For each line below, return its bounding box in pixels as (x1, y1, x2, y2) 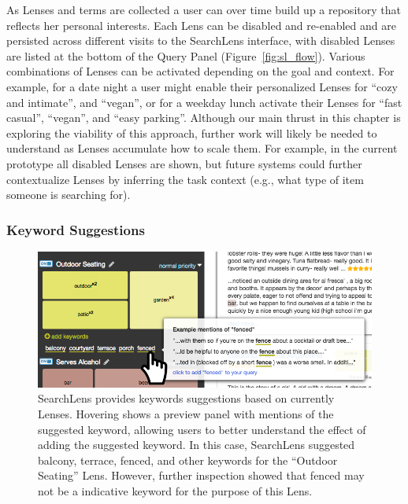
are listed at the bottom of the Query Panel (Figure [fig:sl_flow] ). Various (6, 47, 365, 64)
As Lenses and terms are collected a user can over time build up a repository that (6, 2, 401, 17)
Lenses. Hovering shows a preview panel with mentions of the (38, 406, 334, 421)
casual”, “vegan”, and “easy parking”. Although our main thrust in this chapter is (6, 109, 401, 126)
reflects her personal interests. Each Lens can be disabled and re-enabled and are (6, 17, 396, 33)
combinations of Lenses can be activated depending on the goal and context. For (6, 63, 395, 79)
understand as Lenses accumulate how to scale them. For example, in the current (6, 140, 398, 156)
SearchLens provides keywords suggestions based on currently (38, 390, 335, 407)
